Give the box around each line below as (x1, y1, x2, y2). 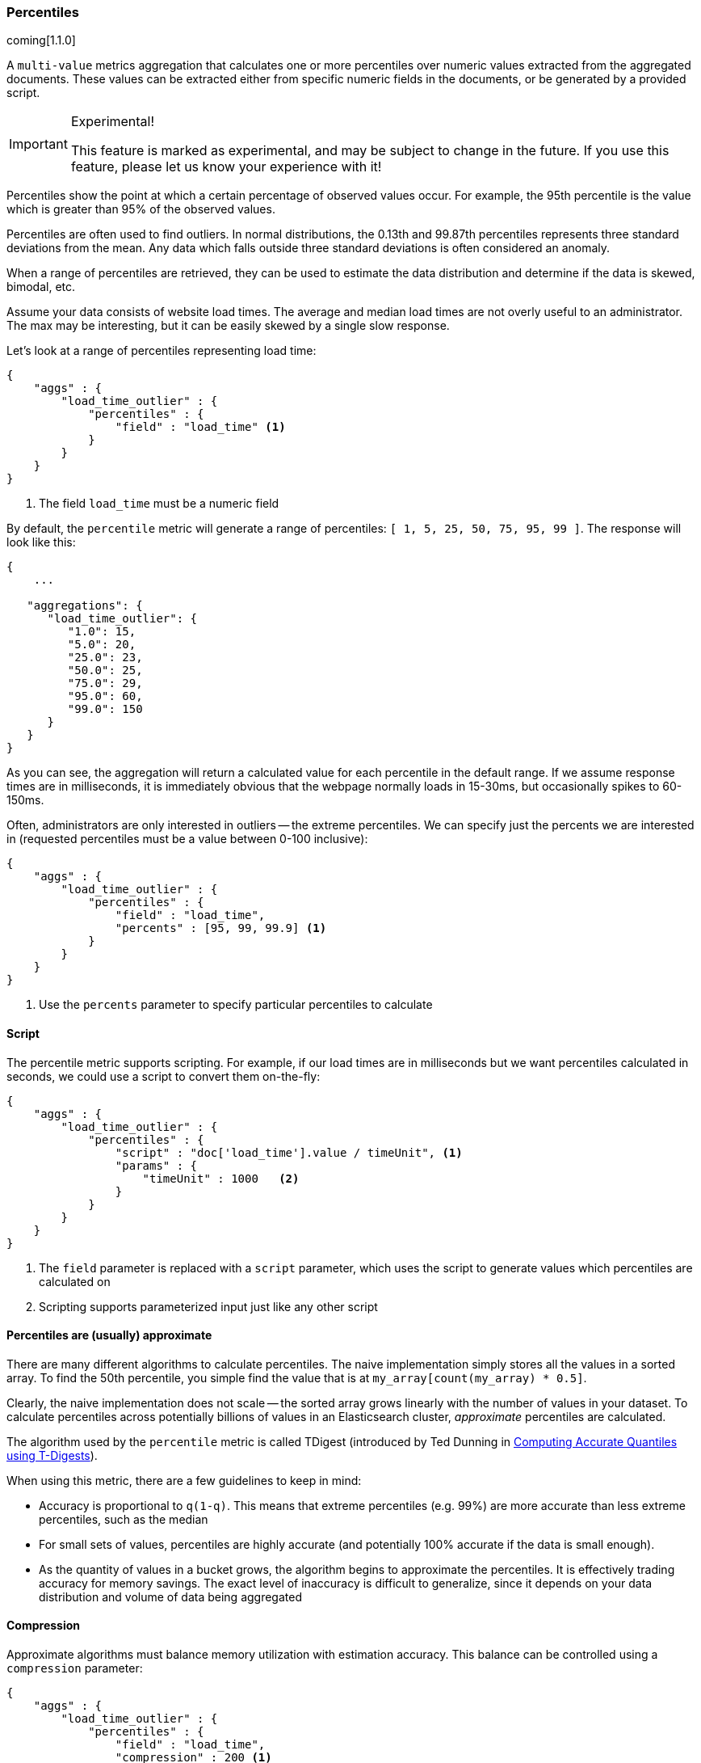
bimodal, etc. (6, 280, 76, 294)
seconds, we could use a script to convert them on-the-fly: (6, 1069, 321, 1083)
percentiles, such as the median (39, 1512, 208, 1526)
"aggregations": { (27, 599, 143, 613)
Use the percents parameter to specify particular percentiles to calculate (39, 997, 433, 1012)
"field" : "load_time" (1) (115, 420, 286, 434)
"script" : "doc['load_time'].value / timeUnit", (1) (115, 1145, 463, 1159)
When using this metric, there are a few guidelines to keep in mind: (6, 1473, 362, 1487)
